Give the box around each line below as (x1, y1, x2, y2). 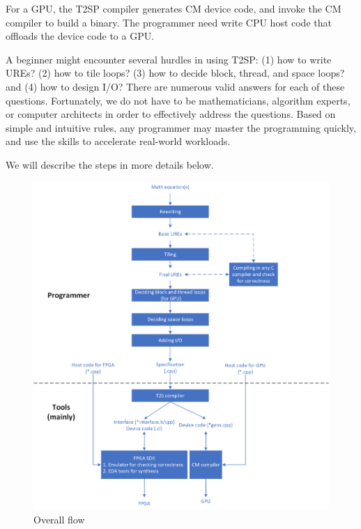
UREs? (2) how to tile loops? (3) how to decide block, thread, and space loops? (6, 66, 345, 80)
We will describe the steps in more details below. (6, 157, 214, 171)
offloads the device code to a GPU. (6, 29, 155, 43)
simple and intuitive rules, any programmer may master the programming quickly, (6, 120, 356, 135)
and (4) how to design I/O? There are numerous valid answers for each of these (6, 79, 345, 93)
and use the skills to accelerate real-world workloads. (6, 134, 231, 148)
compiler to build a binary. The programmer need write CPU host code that (6, 15, 332, 29)
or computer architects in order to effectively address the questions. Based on (6, 107, 336, 121)
